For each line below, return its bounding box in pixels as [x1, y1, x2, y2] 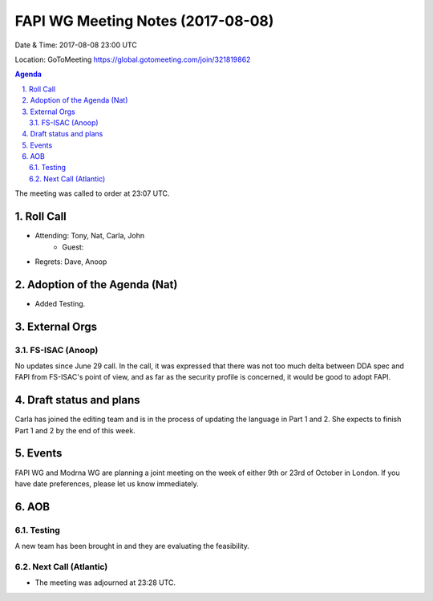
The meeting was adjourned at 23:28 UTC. [34, 578, 176, 587]
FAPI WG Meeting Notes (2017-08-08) [14, 12, 274, 30]
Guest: [62, 242, 84, 252]
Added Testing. [34, 298, 86, 308]
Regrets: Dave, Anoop [34, 257, 107, 266]
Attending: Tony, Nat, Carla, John [34, 231, 144, 241]
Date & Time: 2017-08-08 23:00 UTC [14, 40, 138, 50]
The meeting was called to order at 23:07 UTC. [14, 189, 170, 198]
